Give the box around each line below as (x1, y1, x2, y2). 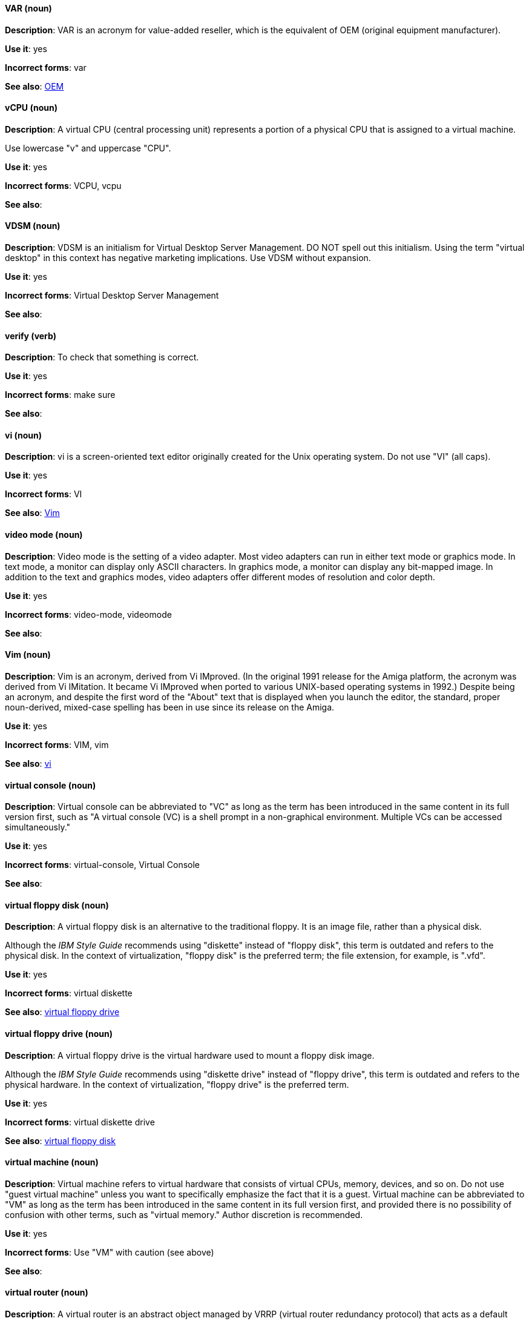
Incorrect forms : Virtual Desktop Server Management (5, 290, 219, 301)
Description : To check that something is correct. (5, 352, 199, 363)
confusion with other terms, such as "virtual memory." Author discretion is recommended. (5, 1209, 363, 1220)
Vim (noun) (5, 649, 51, 660)
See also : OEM (5, 81, 64, 91)
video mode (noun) (5, 529, 83, 540)
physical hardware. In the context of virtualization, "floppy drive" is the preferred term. (5, 1079, 349, 1090)
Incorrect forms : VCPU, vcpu (5, 180, 122, 191)
